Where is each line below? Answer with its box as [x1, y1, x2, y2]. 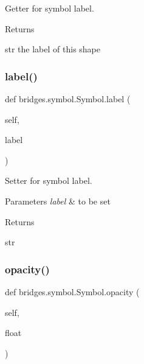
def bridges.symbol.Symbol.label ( [5, 93, 131, 105]
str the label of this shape [5, 43, 100, 55]
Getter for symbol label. [5, 2, 94, 14]
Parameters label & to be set [5, 194, 111, 207]
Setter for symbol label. [5, 174, 92, 187]
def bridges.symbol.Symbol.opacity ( [5, 285, 140, 298]
